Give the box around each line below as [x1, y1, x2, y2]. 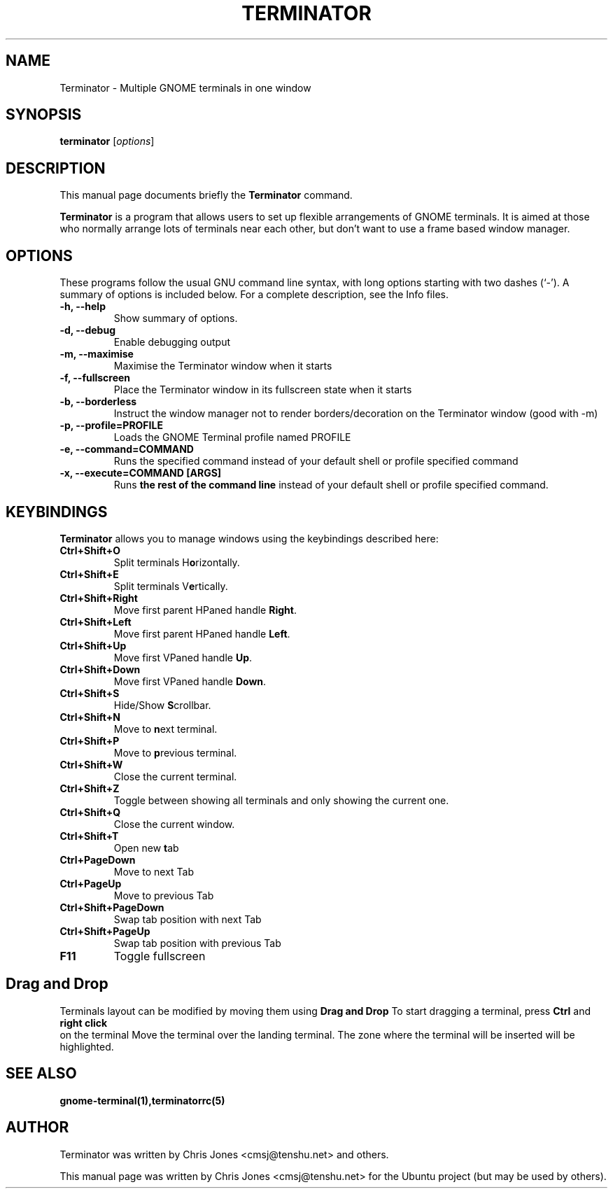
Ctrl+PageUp [59, 877, 122, 890]
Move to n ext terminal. [113, 722, 218, 735]
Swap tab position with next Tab [113, 913, 262, 925]
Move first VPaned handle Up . [113, 651, 253, 663]
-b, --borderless [59, 395, 137, 408]
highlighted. [59, 1040, 114, 1053]
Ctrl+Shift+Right [59, 591, 138, 604]
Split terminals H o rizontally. [113, 556, 240, 568]
